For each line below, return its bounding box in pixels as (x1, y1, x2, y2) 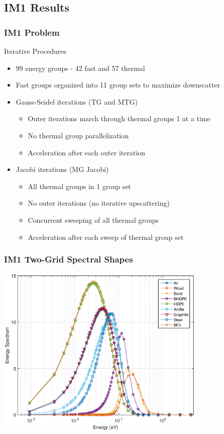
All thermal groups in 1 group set (28, 181, 131, 191)
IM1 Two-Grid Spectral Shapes (4, 253, 133, 266)
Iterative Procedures (4, 46, 67, 56)
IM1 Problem (4, 26, 60, 38)
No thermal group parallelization (28, 130, 129, 140)
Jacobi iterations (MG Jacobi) (16, 164, 109, 175)
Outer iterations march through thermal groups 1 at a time (28, 113, 210, 124)
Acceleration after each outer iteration (28, 147, 146, 157)
